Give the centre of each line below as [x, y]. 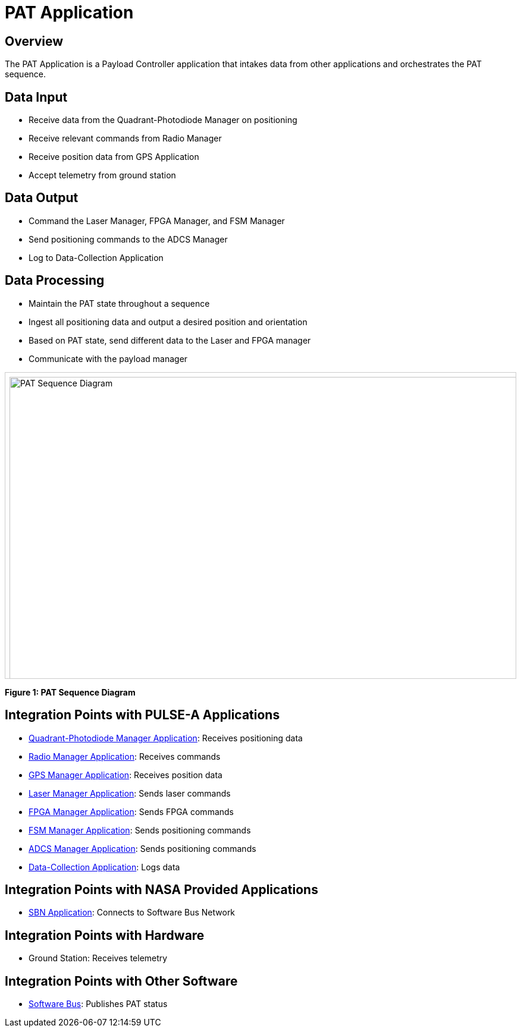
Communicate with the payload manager [108, 358]
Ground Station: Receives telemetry [98, 958]
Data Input [36, 97]
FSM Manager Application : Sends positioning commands [140, 830]
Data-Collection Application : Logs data [104, 867]
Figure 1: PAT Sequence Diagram [70, 692]
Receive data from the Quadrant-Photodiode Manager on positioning [163, 120]
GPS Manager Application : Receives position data [125, 775]
